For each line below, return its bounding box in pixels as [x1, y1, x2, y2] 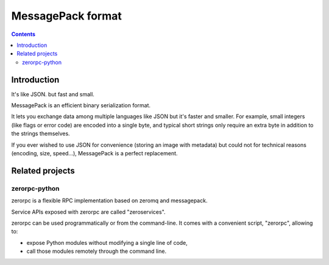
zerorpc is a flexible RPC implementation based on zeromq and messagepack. [11, 197, 208, 204]
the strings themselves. [11, 130, 70, 137]
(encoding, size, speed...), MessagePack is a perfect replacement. [11, 149, 178, 157]
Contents [11, 30, 36, 38]
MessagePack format [11, 9, 122, 23]
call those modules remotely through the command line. [26, 247, 167, 255]
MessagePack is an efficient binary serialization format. [11, 102, 151, 109]
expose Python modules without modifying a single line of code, [26, 239, 188, 246]
